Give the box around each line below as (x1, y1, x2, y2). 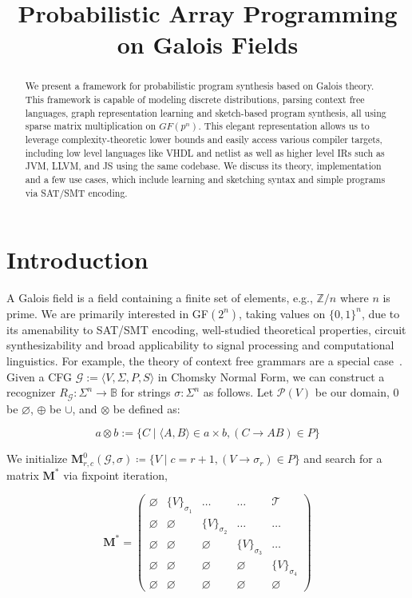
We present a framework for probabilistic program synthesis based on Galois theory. (25, 79, 374, 93)
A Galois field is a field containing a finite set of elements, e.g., (6, 289, 313, 306)
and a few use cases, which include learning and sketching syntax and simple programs (25, 172, 386, 185)
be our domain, (315, 384, 390, 401)
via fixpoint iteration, (63, 466, 168, 483)
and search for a (303, 450, 382, 467)
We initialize (6, 450, 68, 467)
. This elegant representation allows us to (198, 119, 370, 133)
